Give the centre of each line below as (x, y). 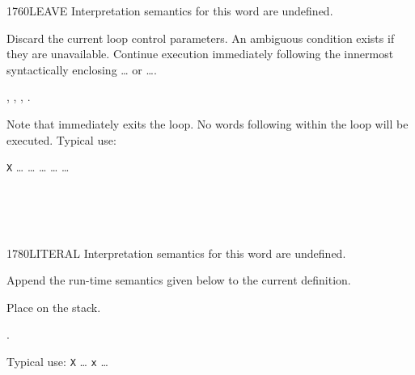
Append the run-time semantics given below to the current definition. (179, 280)
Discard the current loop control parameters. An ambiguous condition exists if (201, 38)
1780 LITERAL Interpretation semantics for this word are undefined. (176, 253)
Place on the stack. (54, 307)
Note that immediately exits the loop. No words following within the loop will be (207, 123)
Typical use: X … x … (57, 361)
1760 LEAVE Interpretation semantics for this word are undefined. (170, 11)
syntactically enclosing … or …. (82, 69)
